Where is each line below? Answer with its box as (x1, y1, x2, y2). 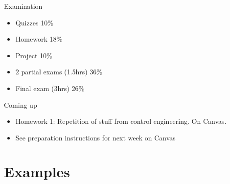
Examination (4, 1, 43, 11)
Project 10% (15, 50, 52, 60)
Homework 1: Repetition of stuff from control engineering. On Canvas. (15, 116, 227, 126)
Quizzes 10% (15, 17, 53, 27)
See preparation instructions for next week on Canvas (15, 132, 176, 142)
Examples (4, 161, 70, 181)
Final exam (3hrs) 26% (15, 83, 85, 93)
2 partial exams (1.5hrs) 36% (15, 67, 102, 77)
